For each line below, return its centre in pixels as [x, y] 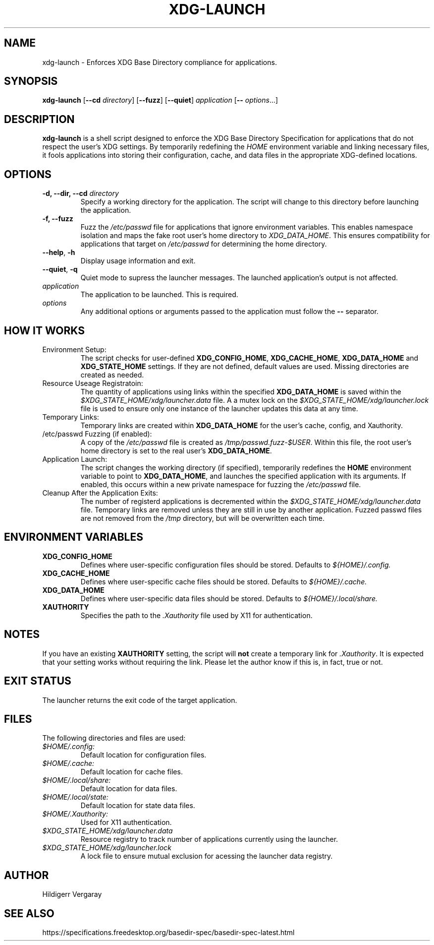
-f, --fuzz [58, 219]
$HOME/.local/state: [75, 797]
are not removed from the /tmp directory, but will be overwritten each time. [203, 518]
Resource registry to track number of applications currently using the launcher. [209, 839]
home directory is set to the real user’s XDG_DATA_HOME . [176, 450]
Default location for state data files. [138, 806]
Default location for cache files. [132, 772]
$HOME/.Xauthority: [75, 814]
